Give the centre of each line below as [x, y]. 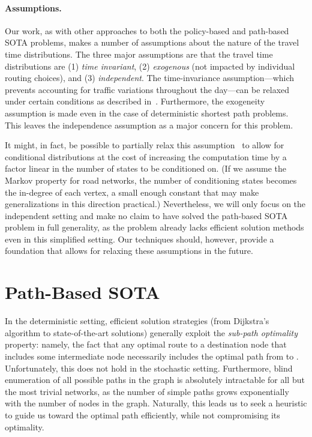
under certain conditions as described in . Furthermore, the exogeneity [135, 101]
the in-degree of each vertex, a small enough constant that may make [132, 192]
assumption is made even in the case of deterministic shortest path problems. [147, 113]
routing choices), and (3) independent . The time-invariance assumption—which [150, 78]
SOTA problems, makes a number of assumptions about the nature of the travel [152, 42]
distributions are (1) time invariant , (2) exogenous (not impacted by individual [150, 66]
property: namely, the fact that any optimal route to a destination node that [146, 344]
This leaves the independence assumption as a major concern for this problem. [149, 125]
